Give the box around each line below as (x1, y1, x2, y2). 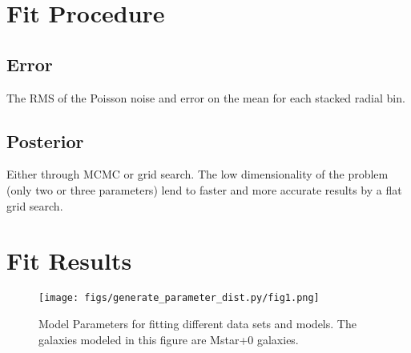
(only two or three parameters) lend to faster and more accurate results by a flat (6, 181, 402, 198)
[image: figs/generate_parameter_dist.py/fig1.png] (38, 292, 320, 304)
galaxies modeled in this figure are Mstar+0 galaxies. (38, 331, 299, 347)
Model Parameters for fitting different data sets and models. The (38, 315, 357, 331)
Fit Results (6, 244, 132, 277)
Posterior (6, 128, 84, 153)
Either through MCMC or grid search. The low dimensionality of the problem (6, 166, 389, 183)
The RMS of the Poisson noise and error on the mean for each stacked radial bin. (6, 89, 405, 106)
